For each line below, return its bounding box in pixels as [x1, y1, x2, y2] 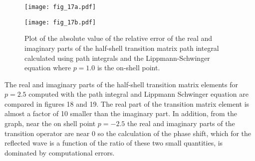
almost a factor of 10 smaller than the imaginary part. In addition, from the [4, 108, 237, 119]
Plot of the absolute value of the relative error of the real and [24, 33, 213, 43]
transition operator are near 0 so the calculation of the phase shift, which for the [4, 128, 252, 138]
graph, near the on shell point [4, 118, 96, 129]
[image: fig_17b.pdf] [24, 18, 96, 26]
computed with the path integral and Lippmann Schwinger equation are [28, 89, 249, 99]
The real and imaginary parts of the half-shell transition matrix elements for [4, 79, 239, 89]
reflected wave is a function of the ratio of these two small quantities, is [4, 138, 223, 148]
